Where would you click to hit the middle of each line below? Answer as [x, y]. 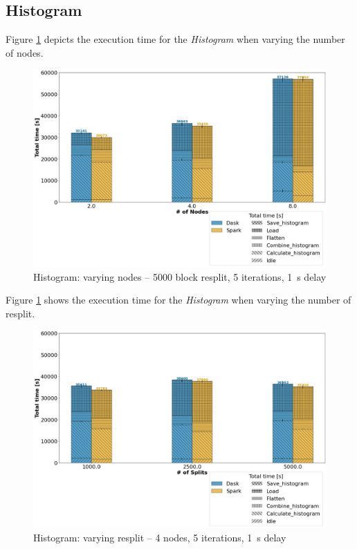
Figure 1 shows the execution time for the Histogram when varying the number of [178, 300]
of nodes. [25, 52]
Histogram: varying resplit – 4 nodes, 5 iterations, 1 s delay [160, 537]
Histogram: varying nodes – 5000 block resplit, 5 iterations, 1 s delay [180, 276]
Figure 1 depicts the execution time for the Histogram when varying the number [175, 39]
